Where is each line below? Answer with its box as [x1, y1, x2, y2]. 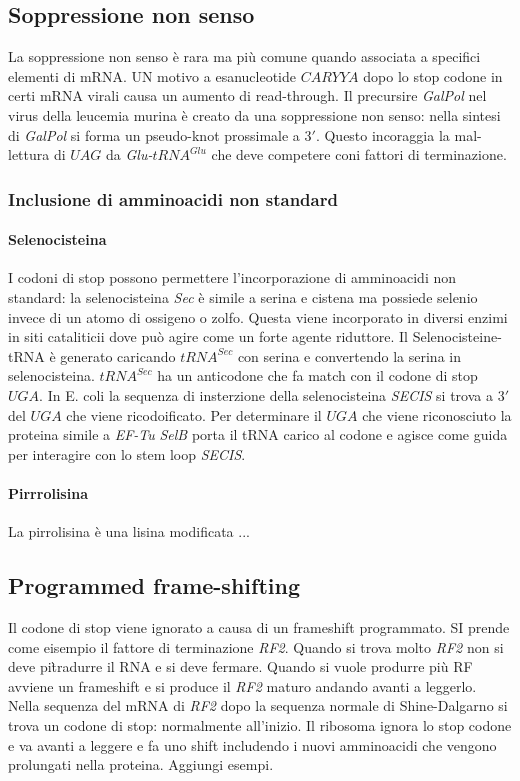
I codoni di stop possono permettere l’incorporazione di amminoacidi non [8, 267, 457, 288]
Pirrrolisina [8, 482, 88, 503]
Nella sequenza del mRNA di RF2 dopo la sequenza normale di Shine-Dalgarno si [8, 695, 508, 716]
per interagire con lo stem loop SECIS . [8, 443, 246, 464]
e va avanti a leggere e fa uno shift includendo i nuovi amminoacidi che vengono [8, 734, 497, 755]
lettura [8, 144, 50, 165]
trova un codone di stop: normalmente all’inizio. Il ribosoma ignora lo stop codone [8, 714, 512, 735]
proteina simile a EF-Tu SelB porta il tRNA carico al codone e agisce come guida [8, 424, 508, 445]
